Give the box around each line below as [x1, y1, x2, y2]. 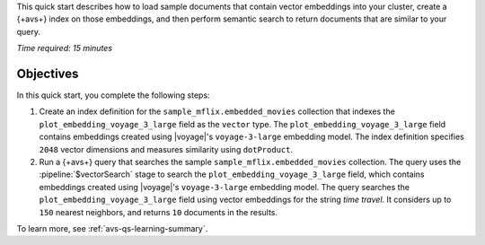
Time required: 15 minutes [16, 43, 112, 54]
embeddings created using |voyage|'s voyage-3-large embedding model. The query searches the [39, 181, 410, 192]
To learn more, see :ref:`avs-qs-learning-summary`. [16, 223, 208, 233]
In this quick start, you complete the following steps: [16, 90, 210, 101]
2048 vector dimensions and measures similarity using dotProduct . [39, 144, 294, 154]
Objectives [16, 66, 79, 81]
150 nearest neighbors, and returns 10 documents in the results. [39, 206, 278, 217]
